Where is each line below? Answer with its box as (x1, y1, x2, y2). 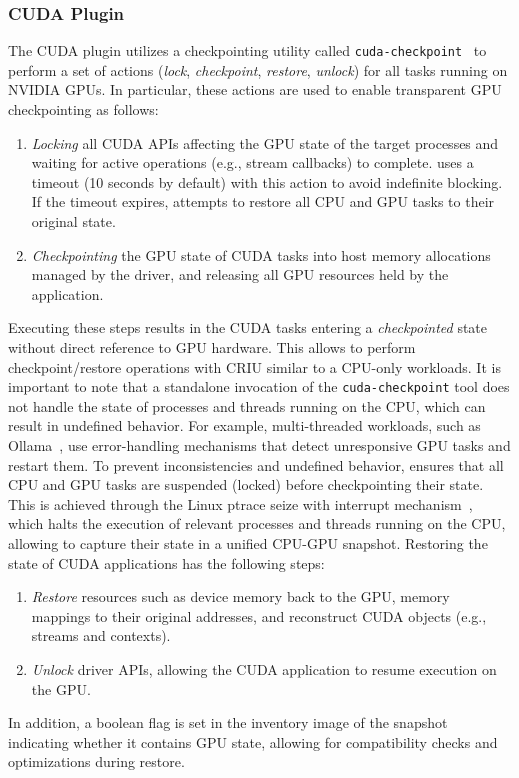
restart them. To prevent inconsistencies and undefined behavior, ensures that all (8, 454, 504, 475)
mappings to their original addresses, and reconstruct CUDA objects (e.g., (31, 605, 487, 626)
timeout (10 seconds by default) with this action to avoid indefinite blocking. (31, 171, 503, 192)
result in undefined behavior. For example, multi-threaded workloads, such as (8, 415, 481, 436)
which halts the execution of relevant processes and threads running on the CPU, (8, 513, 506, 534)
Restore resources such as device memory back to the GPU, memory (31, 586, 450, 607)
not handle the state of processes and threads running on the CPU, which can (8, 395, 486, 416)
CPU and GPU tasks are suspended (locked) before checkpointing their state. (8, 474, 484, 495)
